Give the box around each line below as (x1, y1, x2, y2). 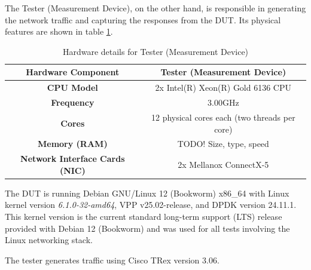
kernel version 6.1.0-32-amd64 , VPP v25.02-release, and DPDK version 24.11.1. (5, 198, 297, 211)
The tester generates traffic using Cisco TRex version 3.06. (5, 253, 219, 266)
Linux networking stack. (5, 234, 93, 246)
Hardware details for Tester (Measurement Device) (62, 45, 249, 57)
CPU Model (47, 81, 98, 94)
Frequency (51, 96, 94, 109)
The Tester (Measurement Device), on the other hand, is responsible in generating (5, 2, 306, 14)
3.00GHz (208, 96, 239, 109)
